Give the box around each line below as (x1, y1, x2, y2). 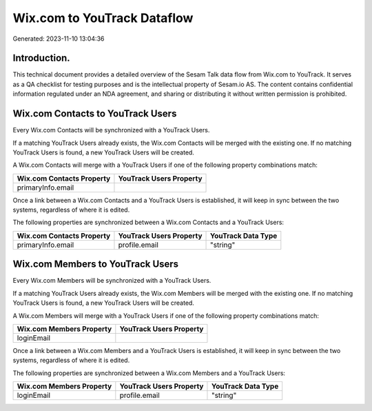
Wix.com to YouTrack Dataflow (12, 10, 194, 26)
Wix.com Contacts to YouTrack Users (12, 108, 177, 120)
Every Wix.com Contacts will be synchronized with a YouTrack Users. (12, 126, 210, 134)
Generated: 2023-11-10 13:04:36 (12, 34, 105, 43)
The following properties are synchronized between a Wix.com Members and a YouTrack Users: (12, 369, 286, 377)
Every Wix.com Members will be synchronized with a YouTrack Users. (12, 277, 211, 285)
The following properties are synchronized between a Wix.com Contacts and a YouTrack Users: (12, 218, 285, 227)
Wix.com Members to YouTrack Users (12, 259, 179, 270)
